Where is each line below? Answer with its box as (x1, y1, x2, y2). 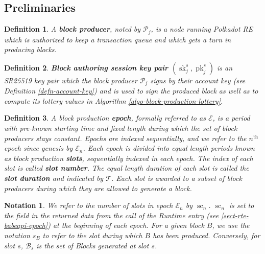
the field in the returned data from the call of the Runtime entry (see (4, 210, 219, 220)
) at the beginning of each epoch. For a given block (47, 220, 204, 230)
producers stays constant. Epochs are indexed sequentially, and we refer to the (4, 132, 247, 143)
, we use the (212, 220, 250, 230)
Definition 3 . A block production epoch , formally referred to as (4, 112, 206, 123)
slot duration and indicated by (4, 173, 104, 183)
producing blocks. (4, 44, 57, 55)
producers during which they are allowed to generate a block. (4, 182, 192, 193)
